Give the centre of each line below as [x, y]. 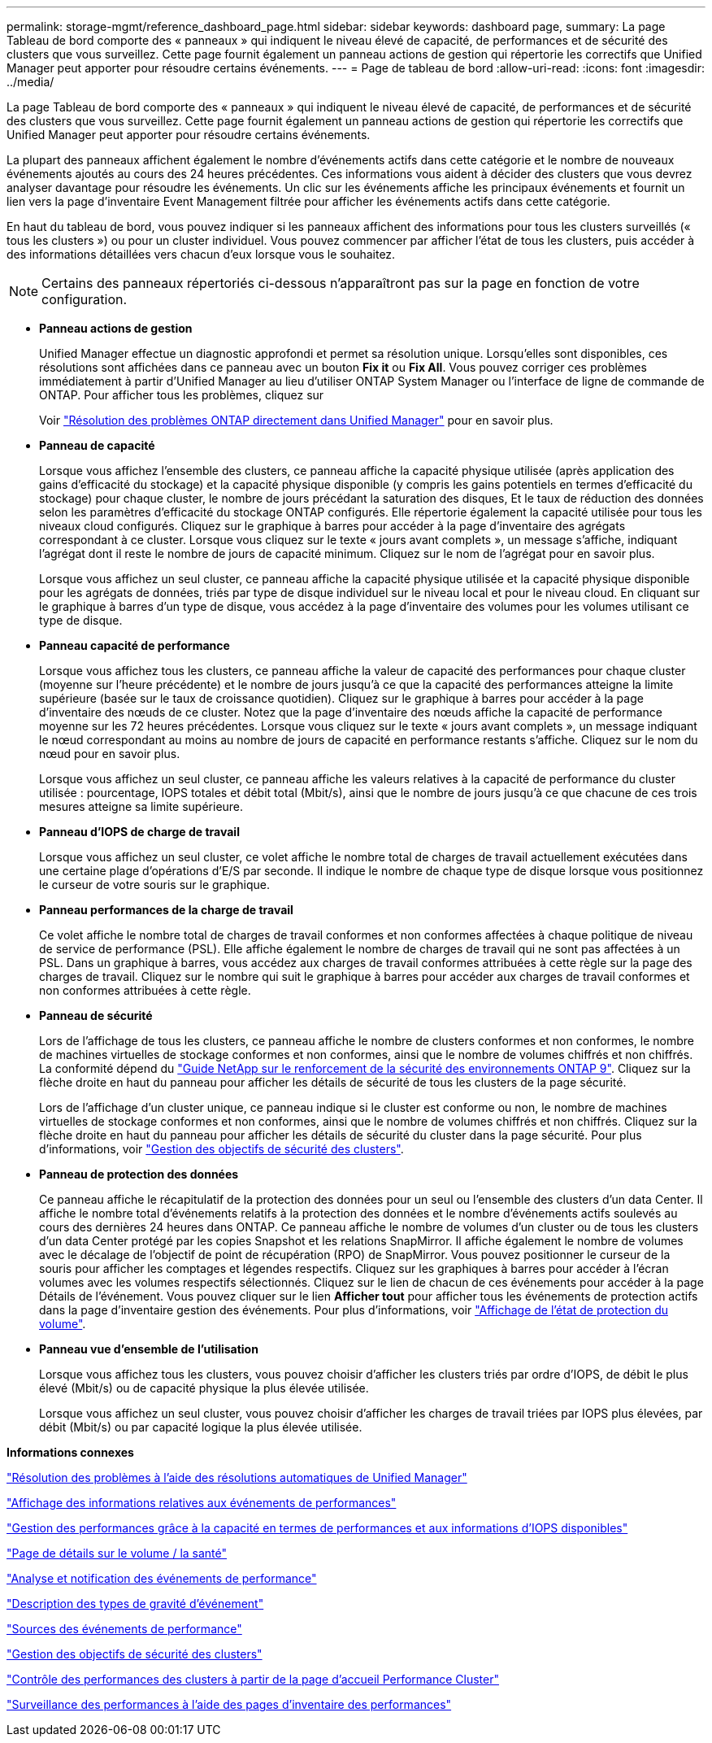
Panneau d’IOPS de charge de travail [139, 832]
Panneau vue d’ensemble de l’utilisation [149, 1349]
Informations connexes [70, 1452]
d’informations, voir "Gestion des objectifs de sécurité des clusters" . [221, 1149]
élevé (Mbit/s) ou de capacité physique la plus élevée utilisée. [204, 1388]
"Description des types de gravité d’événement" [135, 1604]
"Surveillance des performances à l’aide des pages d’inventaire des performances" [229, 1704]
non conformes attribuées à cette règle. [145, 990]
